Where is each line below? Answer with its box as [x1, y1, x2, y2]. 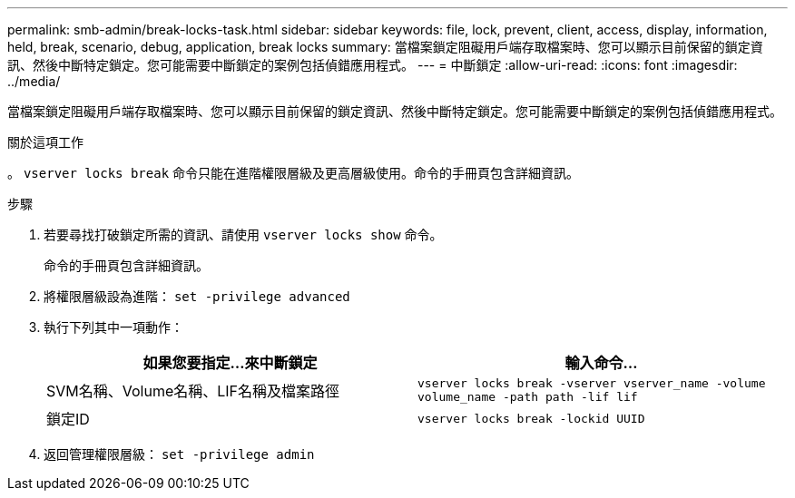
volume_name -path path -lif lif [417, 390, 638, 404]
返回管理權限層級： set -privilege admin [44, 446, 315, 462]
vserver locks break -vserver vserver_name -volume [417, 376, 766, 390]
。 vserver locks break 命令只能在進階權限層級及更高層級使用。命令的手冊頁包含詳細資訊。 [7, 165, 580, 181]
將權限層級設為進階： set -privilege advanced [44, 288, 350, 304]
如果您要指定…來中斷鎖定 [142, 354, 318, 372]
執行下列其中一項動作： [44, 319, 183, 335]
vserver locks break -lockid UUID [417, 411, 645, 425]
